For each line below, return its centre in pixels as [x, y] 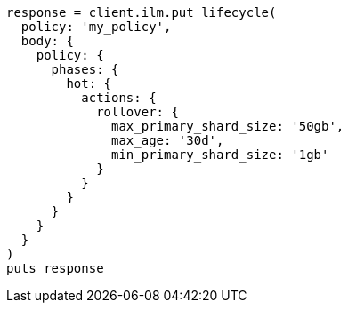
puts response [55, 268]
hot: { [89, 83]
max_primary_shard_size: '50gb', [228, 126]
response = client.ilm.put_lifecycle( [142, 12]
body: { [47, 41]
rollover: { [138, 112]
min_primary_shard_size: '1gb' [220, 155]
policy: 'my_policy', [96, 27]
